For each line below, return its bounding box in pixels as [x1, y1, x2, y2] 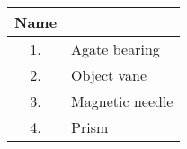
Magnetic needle [71, 91, 174, 111]
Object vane [71, 65, 147, 85]
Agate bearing [71, 39, 160, 59]
